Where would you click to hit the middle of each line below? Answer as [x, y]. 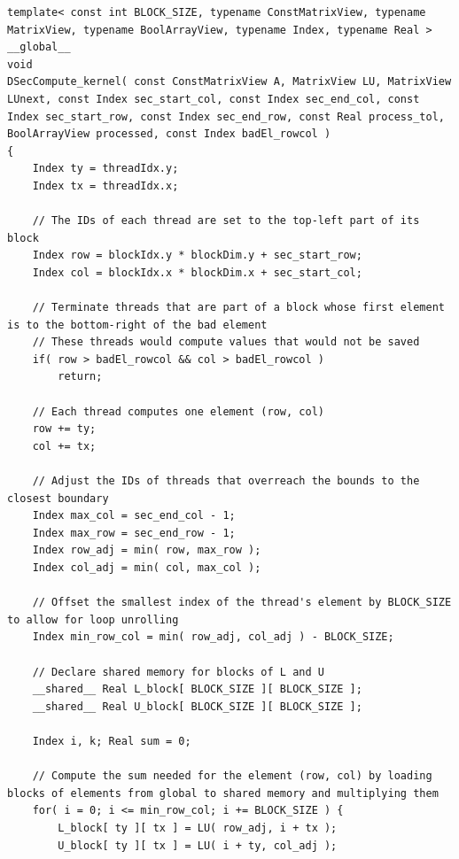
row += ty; [64, 429]
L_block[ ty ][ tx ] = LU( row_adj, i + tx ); [198, 828]
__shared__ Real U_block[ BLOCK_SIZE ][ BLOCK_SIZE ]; [197, 706]
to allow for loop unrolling [93, 619]
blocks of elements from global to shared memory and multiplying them [223, 793]
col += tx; [64, 446]
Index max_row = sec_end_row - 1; [134, 533]
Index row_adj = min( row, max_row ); [147, 550]
